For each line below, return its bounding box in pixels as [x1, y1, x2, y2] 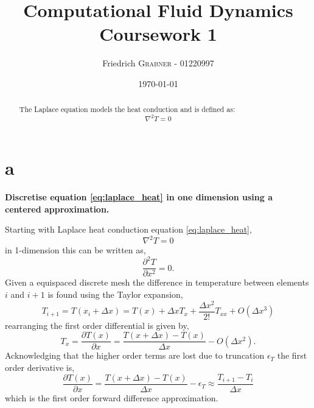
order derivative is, [5, 361, 75, 373]
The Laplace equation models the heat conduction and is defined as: [19, 104, 235, 114]
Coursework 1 [99, 21, 217, 46]
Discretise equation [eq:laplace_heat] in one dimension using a [5, 190, 273, 203]
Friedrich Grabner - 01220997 [102, 57, 214, 69]
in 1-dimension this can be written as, [5, 244, 146, 256]
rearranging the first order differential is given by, [5, 318, 189, 331]
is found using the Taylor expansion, [47, 287, 183, 300]
